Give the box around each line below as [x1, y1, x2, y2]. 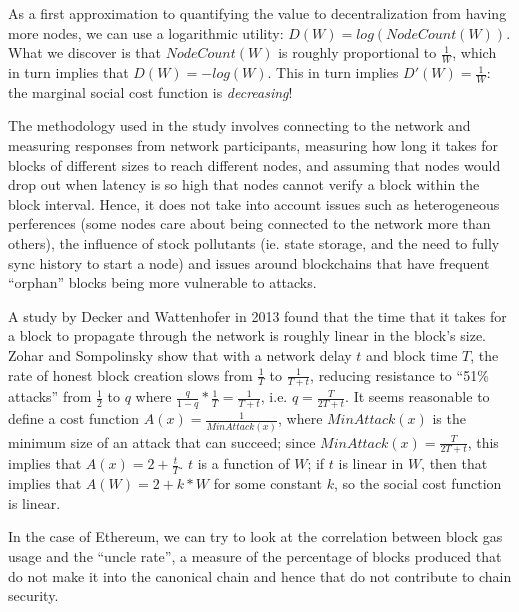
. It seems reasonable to [345, 386, 490, 407]
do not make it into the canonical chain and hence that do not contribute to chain [8, 565, 512, 586]
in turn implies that [8, 62, 129, 83]
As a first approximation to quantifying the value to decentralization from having [8, 3, 507, 23]
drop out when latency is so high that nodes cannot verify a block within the [8, 174, 480, 195]
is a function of [197, 453, 290, 474]
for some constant [213, 473, 322, 494]
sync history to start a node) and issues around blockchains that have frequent [8, 252, 490, 273]
